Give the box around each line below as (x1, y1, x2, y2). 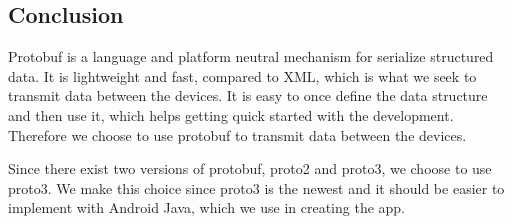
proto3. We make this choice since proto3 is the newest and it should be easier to (8, 177, 505, 198)
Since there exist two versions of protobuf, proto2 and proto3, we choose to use (8, 158, 492, 179)
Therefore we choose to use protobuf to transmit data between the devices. (8, 124, 467, 145)
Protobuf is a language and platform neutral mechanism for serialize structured (8, 46, 494, 67)
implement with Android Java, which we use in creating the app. (8, 197, 406, 218)
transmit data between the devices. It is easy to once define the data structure (8, 85, 488, 106)
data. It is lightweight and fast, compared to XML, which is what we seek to (8, 65, 477, 86)
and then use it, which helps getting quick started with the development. (8, 104, 454, 125)
